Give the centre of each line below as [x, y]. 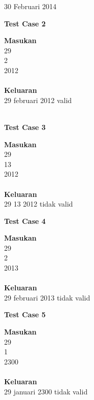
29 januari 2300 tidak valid [46, 391]
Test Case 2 [25, 23]
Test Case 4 [25, 221]
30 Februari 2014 [30, 6]
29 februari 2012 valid [38, 100]
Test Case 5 [25, 314]
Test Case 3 [25, 127]
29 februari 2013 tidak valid [47, 297]
